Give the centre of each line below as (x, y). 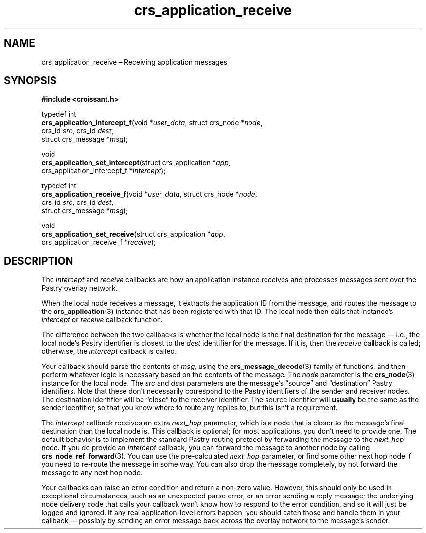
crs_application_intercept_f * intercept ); (104, 171)
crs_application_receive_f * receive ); (99, 242)
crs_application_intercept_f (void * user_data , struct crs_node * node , (152, 123)
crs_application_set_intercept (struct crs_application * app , (136, 163)
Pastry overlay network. (80, 288)
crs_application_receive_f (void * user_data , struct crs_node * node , (149, 194)
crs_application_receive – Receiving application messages (134, 62)
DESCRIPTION (39, 261)
